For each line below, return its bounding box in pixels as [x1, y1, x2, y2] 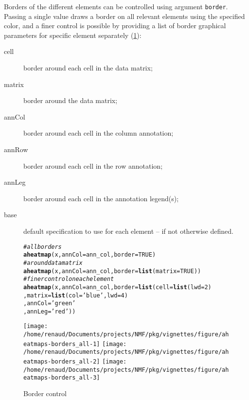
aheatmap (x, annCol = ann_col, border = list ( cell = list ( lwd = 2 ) [23, 283, 212, 291]
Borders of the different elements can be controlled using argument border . [4, 1, 228, 11]
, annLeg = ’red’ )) [23, 308, 76, 315]
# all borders [23, 243, 62, 250]
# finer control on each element [23, 276, 114, 283]
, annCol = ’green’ [23, 300, 76, 307]
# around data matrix [23, 259, 83, 266]
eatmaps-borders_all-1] [23, 340, 100, 348]
